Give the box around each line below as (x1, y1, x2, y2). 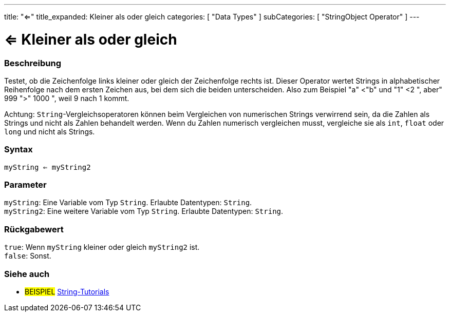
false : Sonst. (4, 251, 51, 261)
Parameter (4, 180, 47, 190)
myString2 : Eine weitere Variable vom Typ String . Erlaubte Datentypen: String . (4, 207, 284, 216)
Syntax (4, 144, 33, 155)
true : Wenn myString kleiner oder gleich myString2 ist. (4, 243, 200, 252)
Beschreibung (4, 57, 62, 68)
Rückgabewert (4, 224, 64, 234)
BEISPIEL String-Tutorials (25, 287, 109, 296)
